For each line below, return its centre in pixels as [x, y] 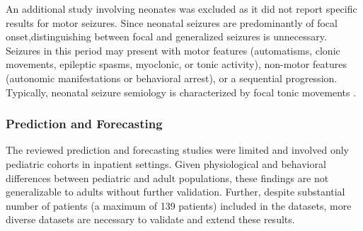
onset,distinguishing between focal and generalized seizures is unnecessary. [166, 36]
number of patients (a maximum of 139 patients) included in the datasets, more [179, 205]
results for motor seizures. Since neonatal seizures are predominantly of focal [172, 22]
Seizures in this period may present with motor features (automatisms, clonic [173, 50]
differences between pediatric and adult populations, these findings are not [167, 178]
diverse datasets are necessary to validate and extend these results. [150, 219]
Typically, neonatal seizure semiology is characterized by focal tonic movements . [181, 92]
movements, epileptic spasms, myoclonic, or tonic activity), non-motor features [176, 64]
